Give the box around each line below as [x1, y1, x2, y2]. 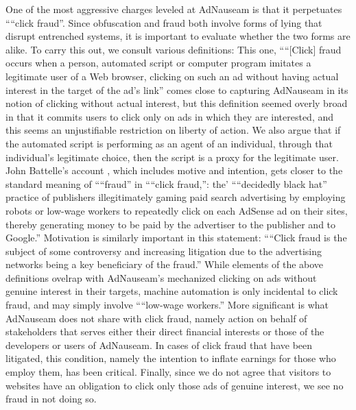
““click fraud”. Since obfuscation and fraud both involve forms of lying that [5, 15, 322, 29]
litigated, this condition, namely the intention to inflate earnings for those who [5, 351, 336, 365]
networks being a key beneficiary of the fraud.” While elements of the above [5, 257, 324, 272]
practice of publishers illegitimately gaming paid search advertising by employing [5, 190, 346, 204]
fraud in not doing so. [5, 391, 97, 406]
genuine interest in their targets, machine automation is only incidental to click [5, 284, 338, 298]
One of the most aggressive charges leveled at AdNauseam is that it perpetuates [5, 2, 342, 16]
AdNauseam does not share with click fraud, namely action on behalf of [5, 311, 307, 325]
